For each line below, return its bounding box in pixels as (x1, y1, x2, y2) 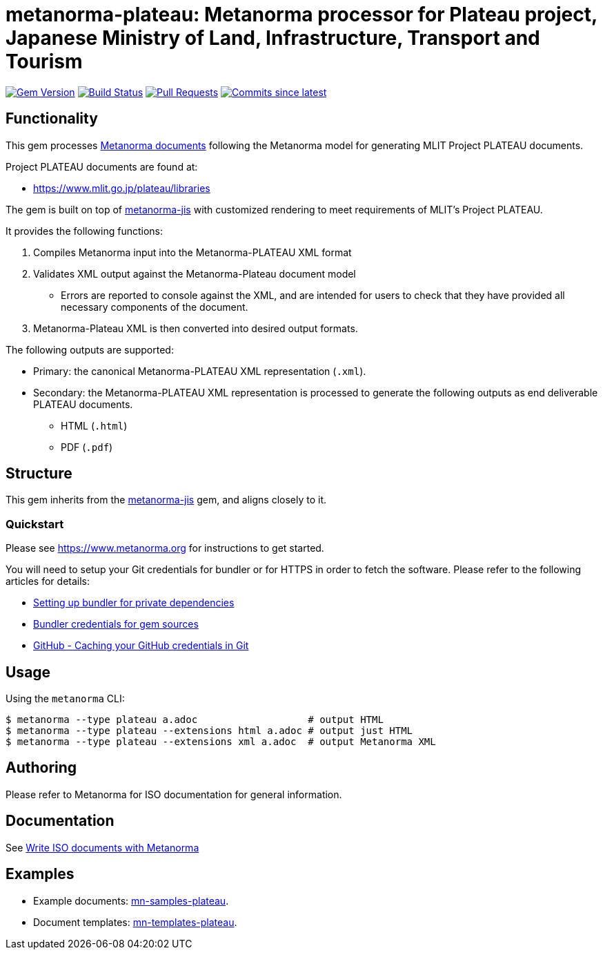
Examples (6, 865, 75, 883)
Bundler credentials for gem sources (33, 618, 199, 630)
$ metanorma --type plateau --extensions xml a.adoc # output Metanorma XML (6, 736, 436, 748)
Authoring (6, 759, 77, 777)
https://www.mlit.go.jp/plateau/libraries (33, 182, 210, 194)
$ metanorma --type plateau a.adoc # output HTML (6, 714, 384, 726)
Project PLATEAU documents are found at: (6, 160, 198, 173)
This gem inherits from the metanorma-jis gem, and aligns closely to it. (6, 494, 327, 506)
